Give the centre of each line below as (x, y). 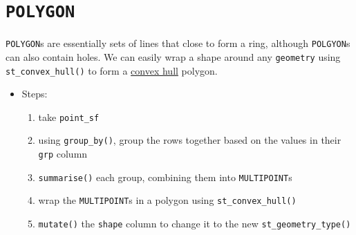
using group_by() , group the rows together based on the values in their (190, 140)
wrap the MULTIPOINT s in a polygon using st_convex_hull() (167, 200)
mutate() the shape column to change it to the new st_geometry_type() (195, 224)
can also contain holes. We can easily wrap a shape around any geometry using (173, 56)
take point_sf (69, 116)
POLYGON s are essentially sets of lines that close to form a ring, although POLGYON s (178, 43)
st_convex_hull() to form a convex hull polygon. (112, 70)
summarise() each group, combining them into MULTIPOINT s (165, 177)
